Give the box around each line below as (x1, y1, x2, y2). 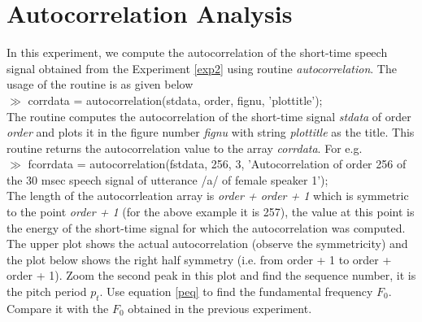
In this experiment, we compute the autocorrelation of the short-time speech (7, 44, 388, 61)
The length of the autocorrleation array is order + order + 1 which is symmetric (7, 187, 409, 204)
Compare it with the (7, 299, 109, 316)
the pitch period (7, 283, 87, 300)
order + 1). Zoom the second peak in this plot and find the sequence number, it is (7, 267, 416, 284)
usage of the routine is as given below (7, 76, 194, 93)
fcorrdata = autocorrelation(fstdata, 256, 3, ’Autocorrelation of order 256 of (28, 155, 407, 172)
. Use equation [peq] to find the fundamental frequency (99, 283, 373, 300)
